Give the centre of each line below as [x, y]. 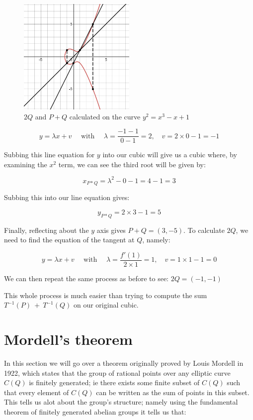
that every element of [37, 392]
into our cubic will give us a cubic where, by [170, 155]
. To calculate [204, 230]
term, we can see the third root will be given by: [132, 164]
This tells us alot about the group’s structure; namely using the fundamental [121, 402]
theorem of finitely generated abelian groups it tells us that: [95, 411]
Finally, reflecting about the [46, 230]
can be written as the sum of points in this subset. [173, 392]
